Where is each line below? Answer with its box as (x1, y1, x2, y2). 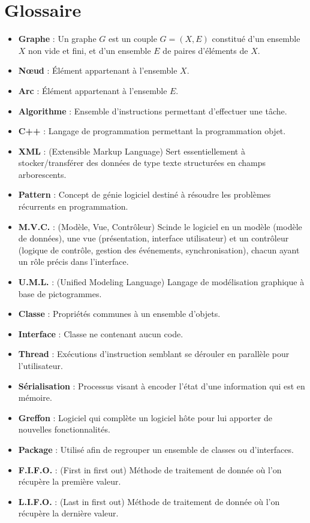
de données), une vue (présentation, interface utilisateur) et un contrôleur (18, 232, 289, 244)
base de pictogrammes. (18, 287, 102, 300)
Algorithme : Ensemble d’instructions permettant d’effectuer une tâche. (18, 104, 287, 117)
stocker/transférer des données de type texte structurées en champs (18, 156, 266, 169)
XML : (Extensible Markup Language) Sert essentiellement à (18, 144, 245, 157)
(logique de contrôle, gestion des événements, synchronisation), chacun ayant (18, 243, 300, 256)
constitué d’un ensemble (212, 32, 300, 45)
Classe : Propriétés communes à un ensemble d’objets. (18, 307, 221, 320)
